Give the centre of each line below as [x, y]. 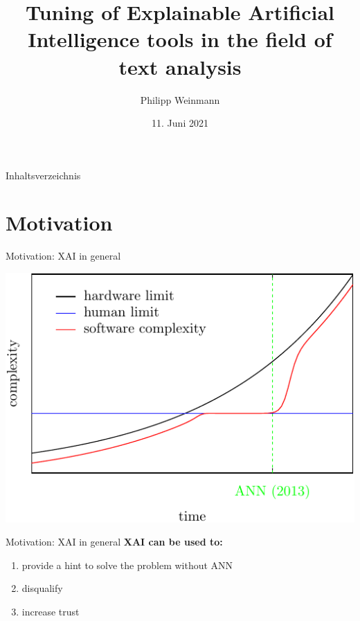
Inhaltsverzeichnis [43, 175]
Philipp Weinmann [180, 99]
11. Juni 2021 [180, 123]
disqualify [42, 588]
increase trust [51, 611]
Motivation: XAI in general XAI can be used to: [114, 542]
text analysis [180, 66]
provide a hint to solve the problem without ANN [127, 565]
